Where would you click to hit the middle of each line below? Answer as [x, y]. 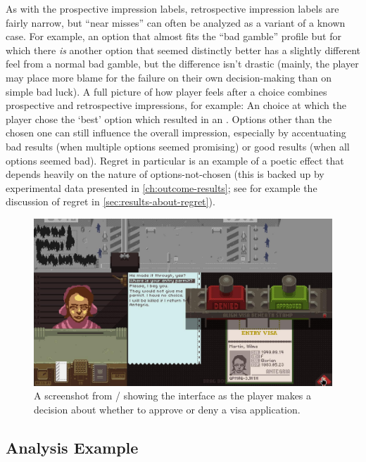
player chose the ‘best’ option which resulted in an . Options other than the [169, 118]
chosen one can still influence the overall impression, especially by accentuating [176, 133]
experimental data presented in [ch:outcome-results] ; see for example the [162, 187]
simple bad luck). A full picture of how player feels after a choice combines [166, 91]
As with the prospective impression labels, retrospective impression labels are [172, 8]
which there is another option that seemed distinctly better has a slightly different [183, 50]
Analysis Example [72, 447]
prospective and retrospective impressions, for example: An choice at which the [176, 105]
